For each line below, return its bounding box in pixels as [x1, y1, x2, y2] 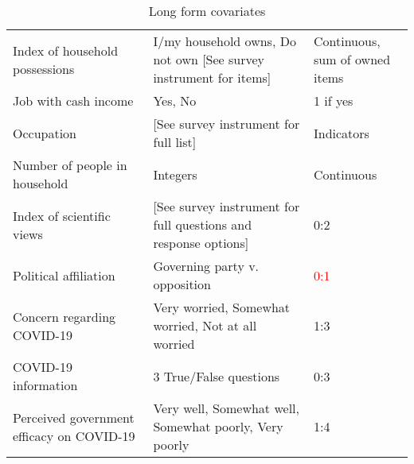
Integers [153, 164, 197, 184]
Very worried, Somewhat [153, 298, 291, 316]
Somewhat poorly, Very [153, 417, 283, 435]
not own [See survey [153, 50, 265, 68]
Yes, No [153, 91, 197, 110]
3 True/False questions [153, 366, 280, 385]
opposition [153, 275, 211, 293]
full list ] [153, 133, 197, 151]
